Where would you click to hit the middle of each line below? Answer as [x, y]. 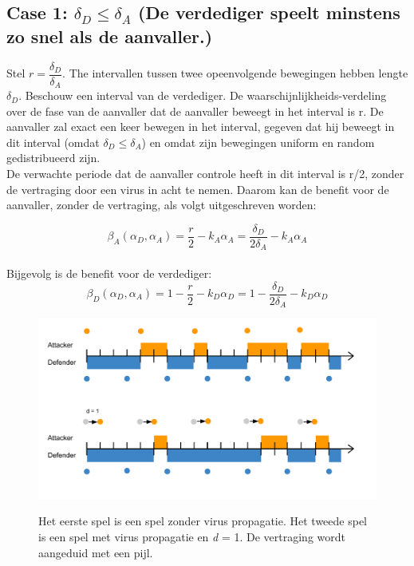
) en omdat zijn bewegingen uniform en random [258, 142]
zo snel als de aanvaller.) [110, 36]
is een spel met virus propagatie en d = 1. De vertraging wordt [192, 536]
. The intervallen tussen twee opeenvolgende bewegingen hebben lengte [235, 73]
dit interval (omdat [53, 142]
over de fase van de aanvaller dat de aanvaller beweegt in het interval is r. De [195, 111]
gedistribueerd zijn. [53, 158]
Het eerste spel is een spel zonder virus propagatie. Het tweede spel [203, 521]
